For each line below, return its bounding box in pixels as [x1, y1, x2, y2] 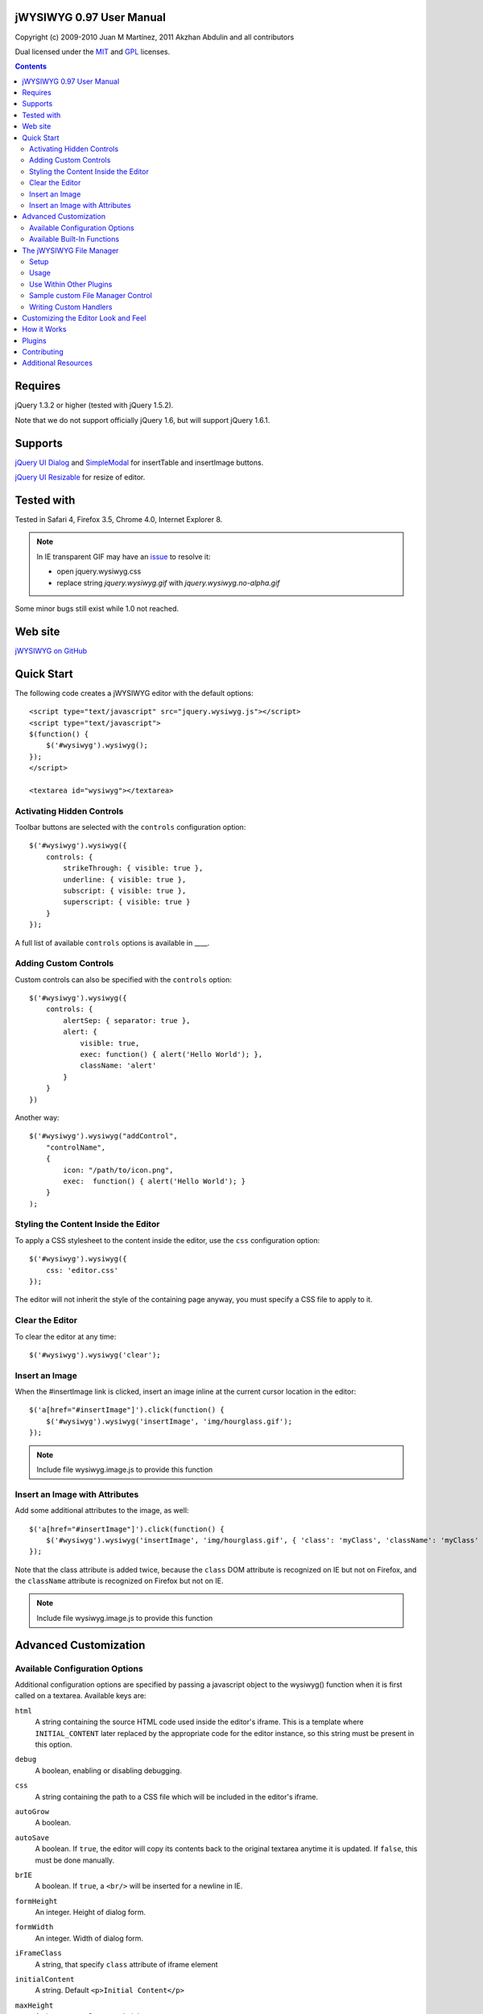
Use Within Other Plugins [29, 279, 113, 289]
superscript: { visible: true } [63, 897, 191, 906]
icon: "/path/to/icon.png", [63, 1165, 174, 1175]
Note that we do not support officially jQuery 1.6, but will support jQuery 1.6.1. [14, 415, 270, 425]
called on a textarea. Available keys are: [14, 1691, 147, 1701]
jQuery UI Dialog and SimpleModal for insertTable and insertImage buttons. [14, 458, 264, 467]
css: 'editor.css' [45, 1266, 119, 1274]
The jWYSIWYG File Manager [22, 246, 119, 255]
